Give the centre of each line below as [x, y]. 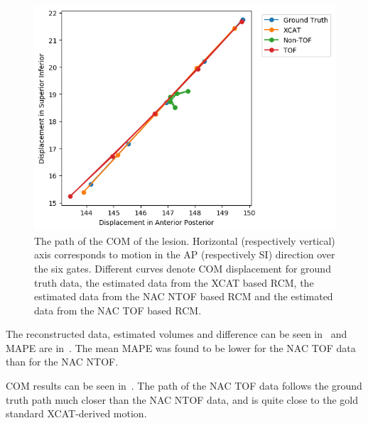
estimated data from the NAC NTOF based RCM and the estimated [184, 296]
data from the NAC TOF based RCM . [118, 310]
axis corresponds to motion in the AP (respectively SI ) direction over [185, 254]
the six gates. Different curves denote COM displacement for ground [183, 268]
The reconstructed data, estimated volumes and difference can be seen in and [177, 334]
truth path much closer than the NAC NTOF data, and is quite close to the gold [182, 399]
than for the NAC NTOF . [62, 362]
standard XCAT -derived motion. [76, 413]
